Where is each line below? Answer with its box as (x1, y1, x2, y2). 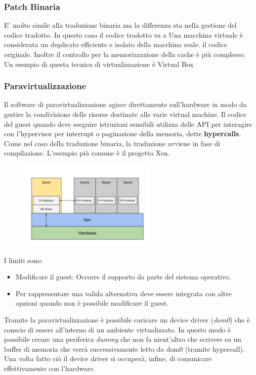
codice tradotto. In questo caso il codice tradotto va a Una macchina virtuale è (4, 29, 243, 40)
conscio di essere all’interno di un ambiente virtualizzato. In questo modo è (4, 324, 231, 334)
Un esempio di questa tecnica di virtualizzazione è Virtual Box (4, 58, 194, 69)
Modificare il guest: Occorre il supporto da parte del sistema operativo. (15, 271, 231, 282)
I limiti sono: (4, 255, 43, 265)
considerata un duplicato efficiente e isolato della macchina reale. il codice (4, 39, 227, 50)
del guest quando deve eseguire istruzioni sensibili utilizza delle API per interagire (4, 118, 253, 129)
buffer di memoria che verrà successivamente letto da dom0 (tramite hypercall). (4, 343, 245, 354)
